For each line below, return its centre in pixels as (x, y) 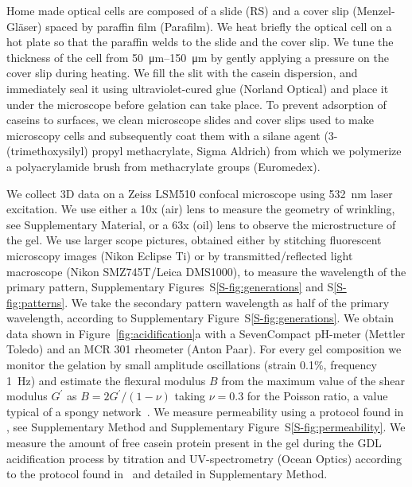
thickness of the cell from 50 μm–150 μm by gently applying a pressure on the (198, 57)
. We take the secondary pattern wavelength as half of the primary (227, 302)
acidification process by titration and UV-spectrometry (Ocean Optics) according (204, 458)
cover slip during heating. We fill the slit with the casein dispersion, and (182, 73)
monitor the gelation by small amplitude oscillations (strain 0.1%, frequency (192, 365)
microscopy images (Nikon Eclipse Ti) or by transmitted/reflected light (180, 255)
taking (190, 396)
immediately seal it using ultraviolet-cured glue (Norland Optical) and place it (198, 88)
